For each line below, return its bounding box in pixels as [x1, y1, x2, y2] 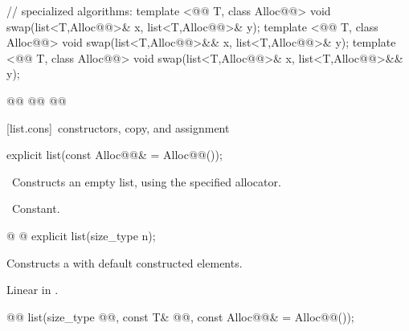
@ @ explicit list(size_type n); [6, 227, 156, 243]
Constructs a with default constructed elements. [6, 254, 243, 271]
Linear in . [6, 281, 59, 298]
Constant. [11, 200, 60, 217]
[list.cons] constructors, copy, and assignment [6, 119, 230, 136]
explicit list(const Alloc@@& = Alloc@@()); [6, 146, 223, 163]
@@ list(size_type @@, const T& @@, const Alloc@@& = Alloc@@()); [6, 308, 354, 325]
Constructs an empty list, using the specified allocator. [11, 173, 281, 190]
